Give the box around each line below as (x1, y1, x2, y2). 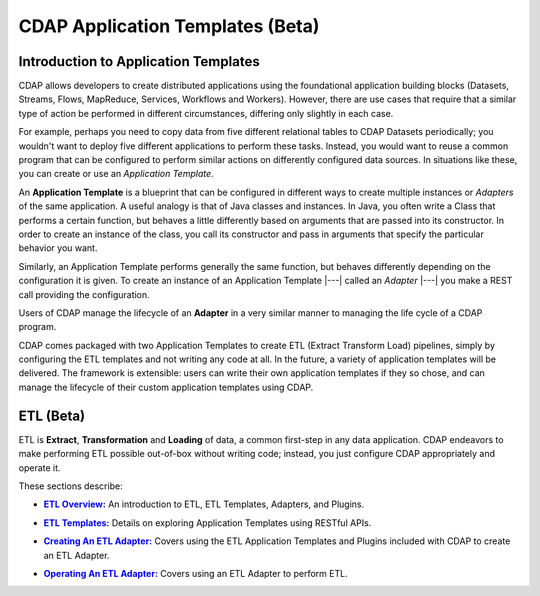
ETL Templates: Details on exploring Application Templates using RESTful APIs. (43, 516, 372, 529)
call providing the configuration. (18, 288, 150, 300)
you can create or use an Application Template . (18, 168, 214, 180)
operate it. (18, 461, 61, 474)
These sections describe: (18, 480, 124, 492)
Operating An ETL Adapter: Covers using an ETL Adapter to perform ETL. (43, 567, 349, 579)
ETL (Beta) (18, 407, 85, 424)
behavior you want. (18, 242, 98, 254)
